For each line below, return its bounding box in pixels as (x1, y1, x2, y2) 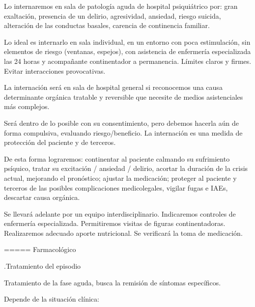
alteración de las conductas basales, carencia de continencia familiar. (4, 20, 210, 30)
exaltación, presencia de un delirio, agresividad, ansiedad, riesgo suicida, (4, 10, 221, 21)
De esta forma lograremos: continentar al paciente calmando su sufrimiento (4, 153, 230, 164)
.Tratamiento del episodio (4, 261, 81, 271)
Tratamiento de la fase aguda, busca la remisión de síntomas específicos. (4, 277, 221, 287)
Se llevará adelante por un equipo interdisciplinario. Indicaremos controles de (4, 208, 236, 219)
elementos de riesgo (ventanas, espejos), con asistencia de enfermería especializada (4, 46, 251, 56)
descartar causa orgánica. (4, 192, 80, 202)
